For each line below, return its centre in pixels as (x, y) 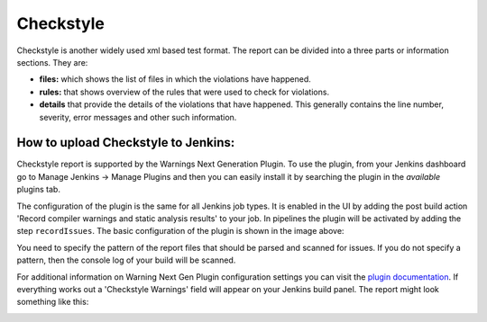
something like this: (53, 302)
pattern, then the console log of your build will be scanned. (126, 260)
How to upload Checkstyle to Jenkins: (126, 143)
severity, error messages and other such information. (138, 117)
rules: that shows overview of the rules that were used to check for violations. (184, 92)
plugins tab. (38, 190)
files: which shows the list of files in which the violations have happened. (175, 79)
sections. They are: (52, 62)
